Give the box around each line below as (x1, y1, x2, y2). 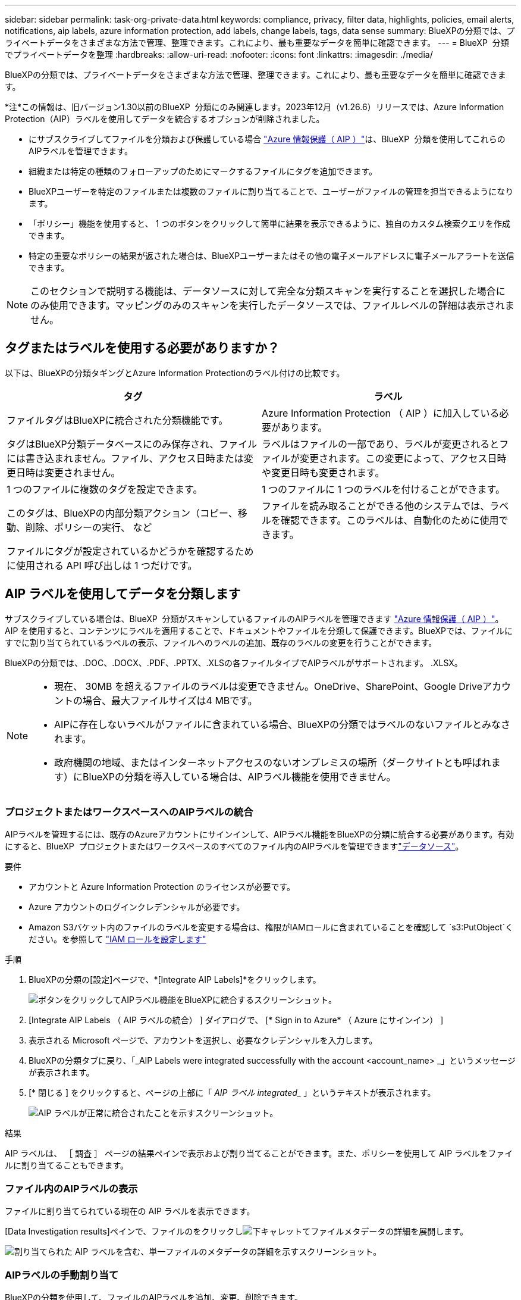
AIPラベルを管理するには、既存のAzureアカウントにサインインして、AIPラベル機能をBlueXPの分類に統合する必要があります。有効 (5, 829, 514, 840)
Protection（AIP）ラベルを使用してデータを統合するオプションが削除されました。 (5, 114, 325, 124)
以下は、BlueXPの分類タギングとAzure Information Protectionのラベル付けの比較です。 (5, 367, 345, 378)
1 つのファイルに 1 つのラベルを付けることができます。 (262, 483, 505, 495)
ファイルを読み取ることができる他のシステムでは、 (262, 499, 490, 512)
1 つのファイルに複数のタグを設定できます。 (7, 483, 203, 495)
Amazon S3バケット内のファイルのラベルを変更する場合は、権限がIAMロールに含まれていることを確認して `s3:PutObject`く (29, 922, 514, 933)
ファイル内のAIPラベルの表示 (5, 1182, 138, 1195)
